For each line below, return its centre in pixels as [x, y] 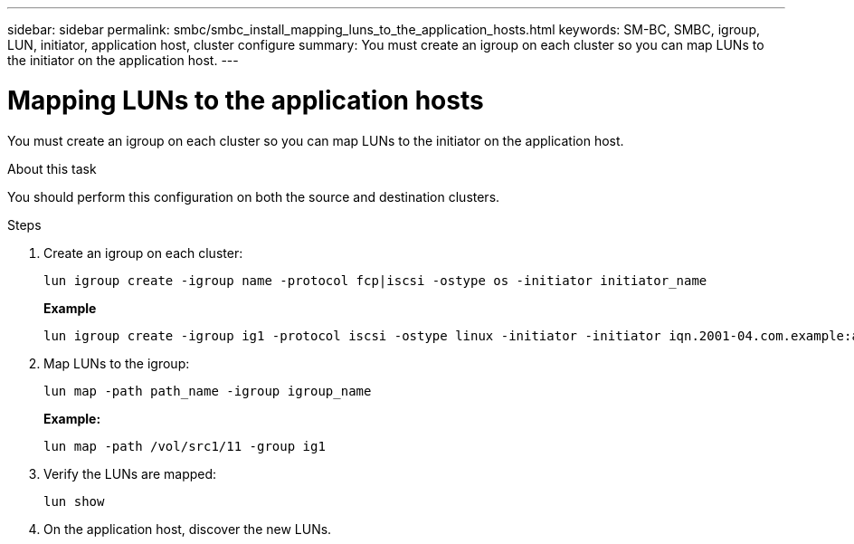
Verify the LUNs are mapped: [130, 473]
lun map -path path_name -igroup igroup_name [208, 391]
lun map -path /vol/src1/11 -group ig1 [185, 446]
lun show [74, 501]
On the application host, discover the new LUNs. [188, 529]
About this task [52, 168]
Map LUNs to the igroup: [117, 363]
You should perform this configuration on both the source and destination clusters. [254, 196]
